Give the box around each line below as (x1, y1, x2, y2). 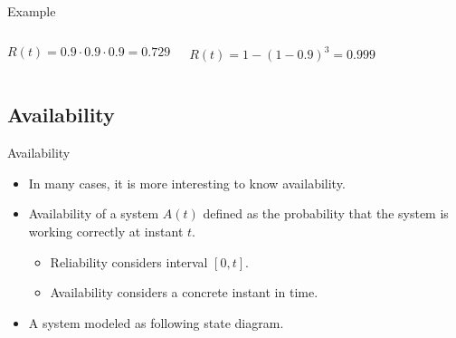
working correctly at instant (28, 222, 184, 241)
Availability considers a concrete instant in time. (50, 283, 318, 302)
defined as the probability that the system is (203, 204, 449, 223)
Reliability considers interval (50, 252, 208, 271)
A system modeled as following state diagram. (28, 313, 284, 332)
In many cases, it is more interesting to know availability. (28, 173, 346, 192)
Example (7, 2, 56, 20)
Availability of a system (28, 204, 159, 223)
